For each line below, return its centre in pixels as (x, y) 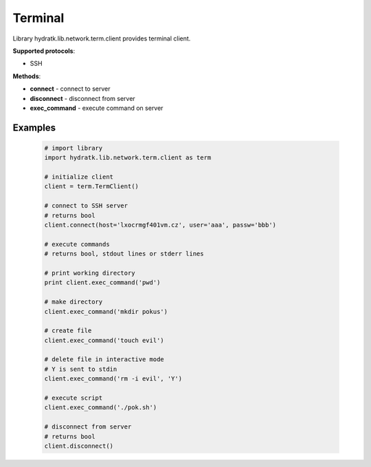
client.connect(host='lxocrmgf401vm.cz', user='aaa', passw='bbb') (160, 225)
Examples (34, 127)
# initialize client (79, 177)
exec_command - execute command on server (97, 108)
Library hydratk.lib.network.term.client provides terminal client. (102, 38)
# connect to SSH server (86, 206)
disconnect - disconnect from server (82, 98)
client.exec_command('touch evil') (104, 340)
